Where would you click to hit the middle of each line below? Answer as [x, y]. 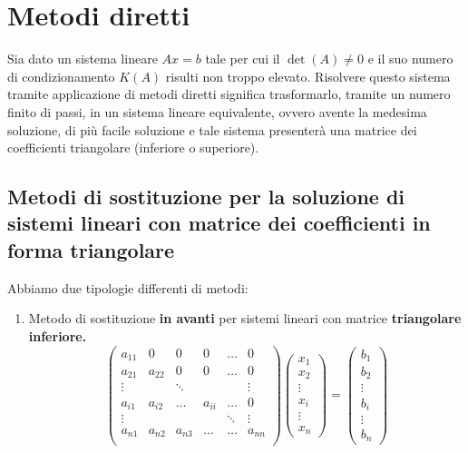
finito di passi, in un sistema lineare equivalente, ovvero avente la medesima [217, 111]
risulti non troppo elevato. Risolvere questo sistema [308, 76]
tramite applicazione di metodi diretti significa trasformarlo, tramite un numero [229, 94]
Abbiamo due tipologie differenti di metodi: [128, 287]
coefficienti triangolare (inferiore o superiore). [133, 148]
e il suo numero [410, 59]
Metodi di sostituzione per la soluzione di [206, 197]
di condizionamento [61, 76]
